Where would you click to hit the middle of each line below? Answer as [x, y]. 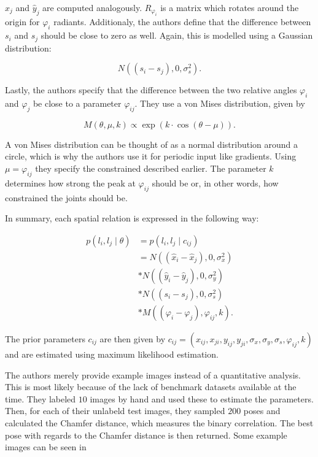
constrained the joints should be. [66, 197]
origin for [22, 22]
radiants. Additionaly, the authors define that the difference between [182, 22]
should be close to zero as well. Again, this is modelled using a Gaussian [177, 35]
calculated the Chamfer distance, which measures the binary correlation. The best [159, 422]
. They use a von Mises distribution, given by [220, 103]
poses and [262, 411]
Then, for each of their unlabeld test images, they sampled [115, 411]
